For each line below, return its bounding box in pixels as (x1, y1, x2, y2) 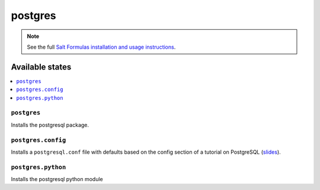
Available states (11, 62, 72, 72)
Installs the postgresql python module (11, 176, 103, 183)
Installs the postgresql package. (11, 121, 89, 128)
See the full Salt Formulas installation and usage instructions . (27, 43, 176, 50)
